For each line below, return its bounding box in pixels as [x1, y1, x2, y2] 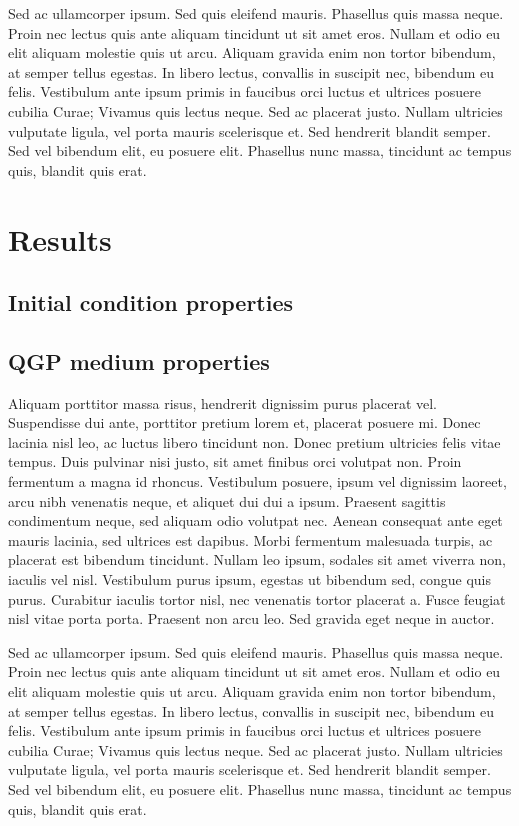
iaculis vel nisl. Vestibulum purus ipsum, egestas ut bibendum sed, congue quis [8, 569, 491, 590]
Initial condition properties [8, 287, 294, 318]
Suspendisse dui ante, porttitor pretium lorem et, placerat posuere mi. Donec [8, 412, 481, 433]
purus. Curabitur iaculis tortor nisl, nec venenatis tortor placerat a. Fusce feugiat [8, 588, 506, 609]
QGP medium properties [8, 345, 270, 376]
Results [8, 218, 112, 259]
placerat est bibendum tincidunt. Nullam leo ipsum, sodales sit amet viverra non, [8, 549, 506, 570]
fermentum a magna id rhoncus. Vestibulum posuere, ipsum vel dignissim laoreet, [8, 471, 507, 492]
